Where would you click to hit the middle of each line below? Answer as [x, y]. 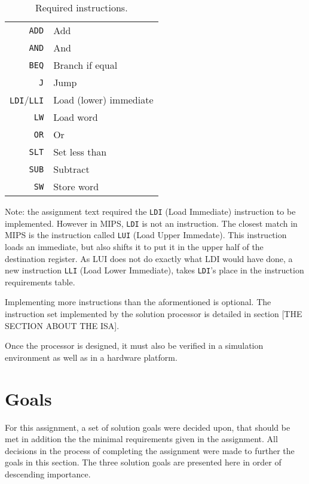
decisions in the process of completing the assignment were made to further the [150, 450]
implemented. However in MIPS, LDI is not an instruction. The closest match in [151, 223]
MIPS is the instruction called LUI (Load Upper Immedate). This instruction [146, 235]
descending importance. [48, 474]
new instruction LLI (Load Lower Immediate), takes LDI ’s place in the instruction [154, 270]
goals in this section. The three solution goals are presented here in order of [143, 462]
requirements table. [40, 281]
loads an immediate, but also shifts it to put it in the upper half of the [134, 246]
